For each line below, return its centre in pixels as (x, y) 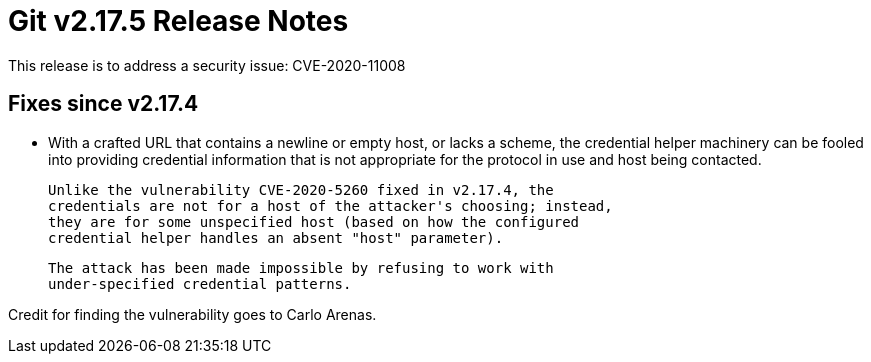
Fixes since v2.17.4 (103, 104)
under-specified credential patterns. (200, 283)
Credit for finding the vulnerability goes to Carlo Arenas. (192, 314)
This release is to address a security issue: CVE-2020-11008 (207, 65)
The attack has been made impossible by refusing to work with (301, 267)
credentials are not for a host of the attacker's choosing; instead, (330, 205)
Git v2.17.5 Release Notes (178, 21)
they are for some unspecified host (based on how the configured (314, 221)
